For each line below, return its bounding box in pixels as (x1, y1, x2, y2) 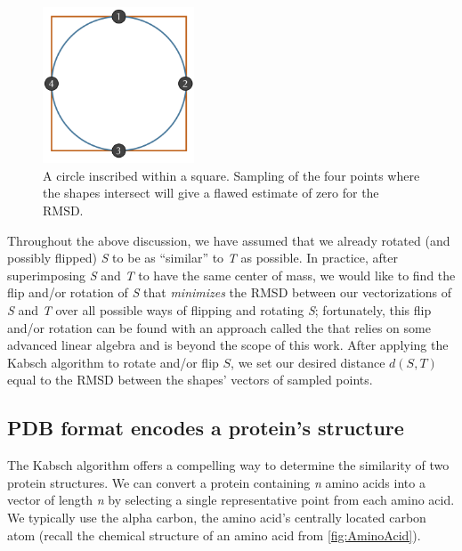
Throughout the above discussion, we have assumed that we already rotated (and (7, 231, 450, 249)
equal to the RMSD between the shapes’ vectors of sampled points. (7, 370, 373, 389)
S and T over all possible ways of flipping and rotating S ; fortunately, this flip (7, 300, 432, 319)
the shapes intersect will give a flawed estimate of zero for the (43, 183, 379, 202)
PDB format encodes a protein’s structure (7, 414, 404, 442)
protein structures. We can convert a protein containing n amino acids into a (7, 473, 426, 491)
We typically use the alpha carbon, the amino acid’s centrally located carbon (7, 507, 426, 526)
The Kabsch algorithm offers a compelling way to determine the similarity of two (7, 456, 450, 474)
